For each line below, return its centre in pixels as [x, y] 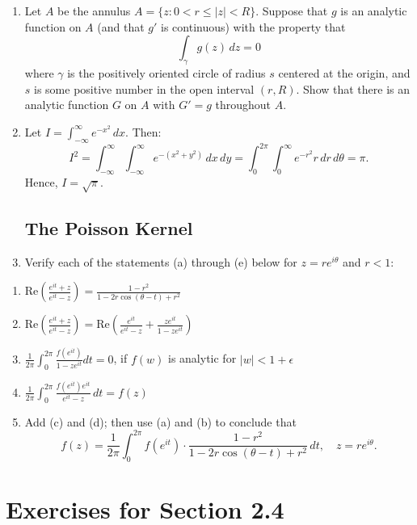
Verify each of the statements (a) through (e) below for [161, 261]
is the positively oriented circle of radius [166, 72]
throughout [243, 105]
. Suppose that [292, 10]
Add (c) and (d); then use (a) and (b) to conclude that [160, 421]
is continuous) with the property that [253, 26]
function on [53, 26]
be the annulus [94, 10]
